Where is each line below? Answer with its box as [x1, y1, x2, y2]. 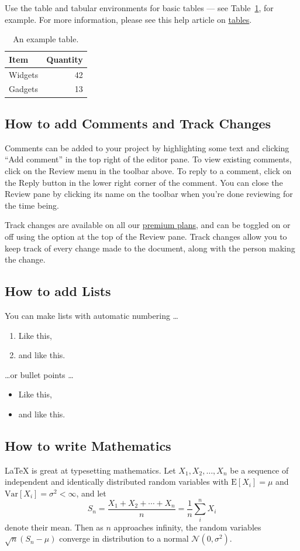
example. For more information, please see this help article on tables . [5, 13, 252, 25]
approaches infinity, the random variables [113, 521, 261, 533]
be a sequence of [230, 464, 289, 476]
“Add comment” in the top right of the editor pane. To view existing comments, [5, 153, 292, 165]
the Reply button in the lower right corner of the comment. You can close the [5, 176, 283, 188]
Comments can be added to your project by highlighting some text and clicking [5, 141, 289, 154]
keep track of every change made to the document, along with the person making [5, 242, 295, 254]
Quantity [46, 53, 83, 65]
